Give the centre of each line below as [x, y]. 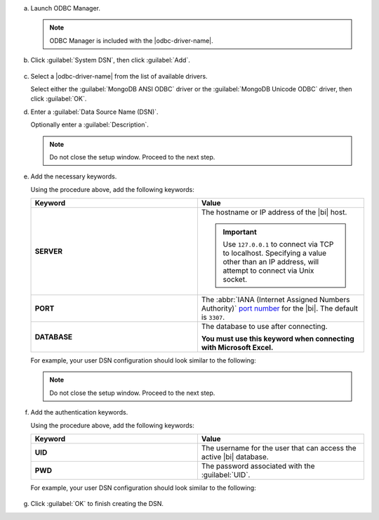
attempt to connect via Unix [268, 271]
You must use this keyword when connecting [278, 339]
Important [240, 232]
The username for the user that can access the [279, 448]
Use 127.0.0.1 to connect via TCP [278, 245]
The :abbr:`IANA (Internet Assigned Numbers [275, 300]
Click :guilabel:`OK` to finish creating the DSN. [97, 504]
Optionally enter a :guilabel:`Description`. [89, 125]
